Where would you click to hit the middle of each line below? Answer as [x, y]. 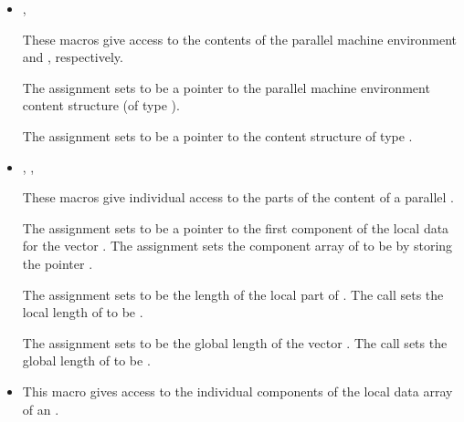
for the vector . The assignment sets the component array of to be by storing [237, 246]
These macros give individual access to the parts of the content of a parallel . [238, 197]
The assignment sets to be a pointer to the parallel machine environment [226, 87]
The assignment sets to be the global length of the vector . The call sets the [235, 342]
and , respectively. [73, 57]
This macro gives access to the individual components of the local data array [237, 391]
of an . [41, 409]
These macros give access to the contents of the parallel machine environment [240, 39]
